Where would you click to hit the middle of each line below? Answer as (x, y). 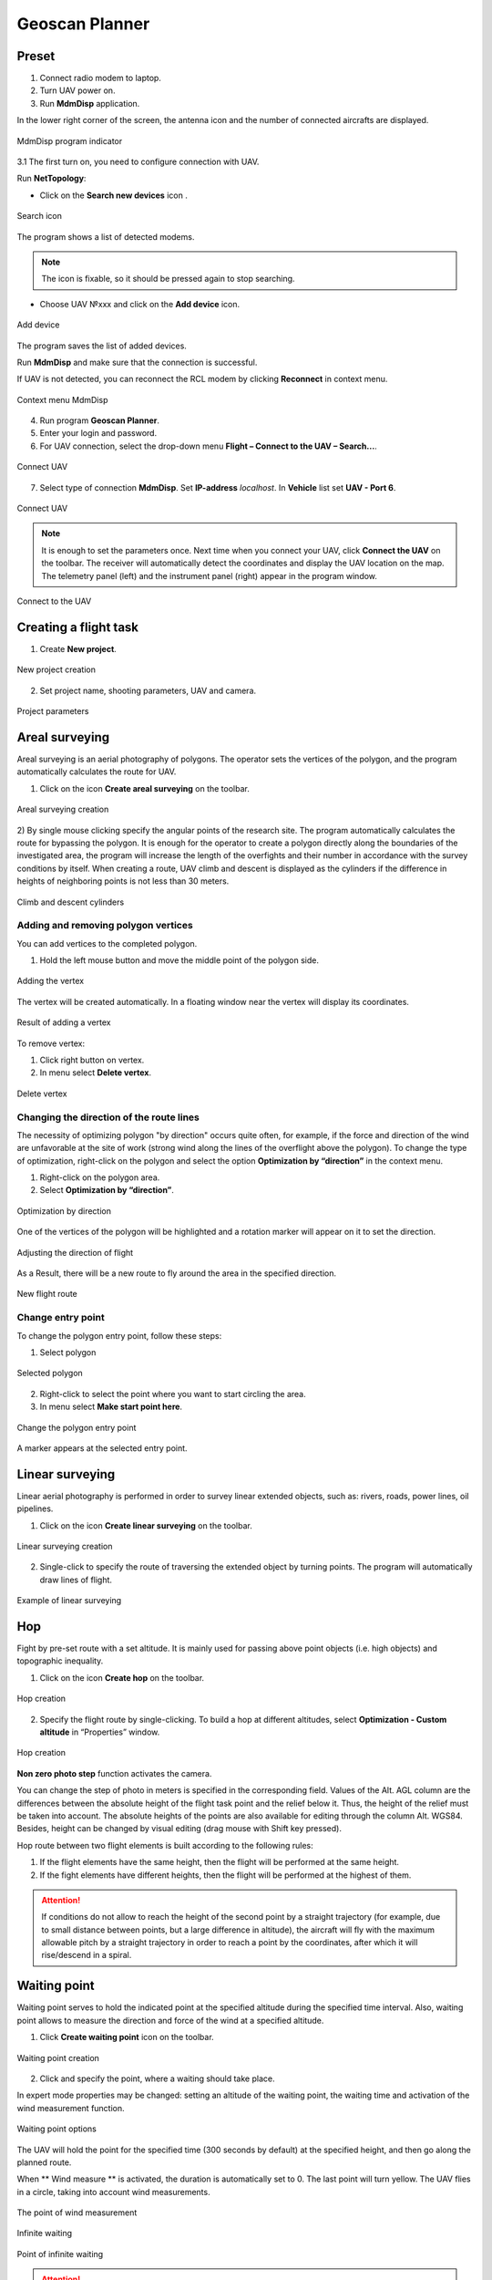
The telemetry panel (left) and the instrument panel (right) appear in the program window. (210, 575)
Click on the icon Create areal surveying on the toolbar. (144, 788)
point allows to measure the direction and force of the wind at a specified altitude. (170, 2020)
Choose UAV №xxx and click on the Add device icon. (140, 304)
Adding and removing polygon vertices (105, 926)
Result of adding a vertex (64, 1022)
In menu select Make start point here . (111, 1407)
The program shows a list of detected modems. (106, 236)
